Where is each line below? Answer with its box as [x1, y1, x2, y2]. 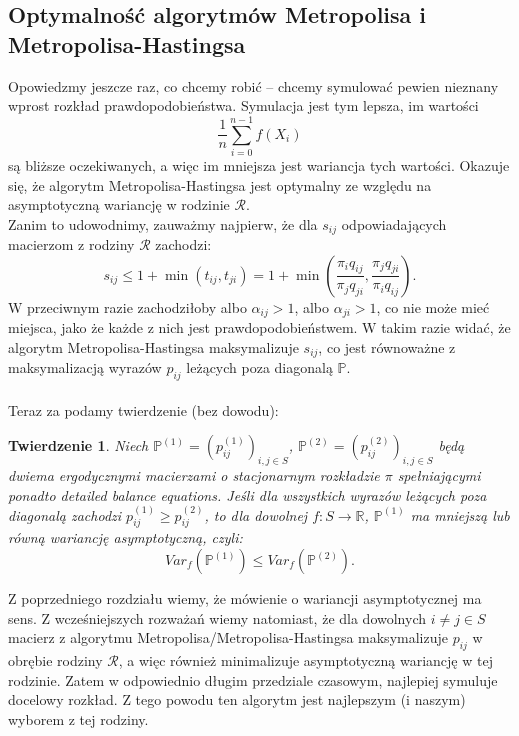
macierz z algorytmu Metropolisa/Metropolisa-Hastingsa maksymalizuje [8, 627, 448, 648]
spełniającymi [397, 465, 481, 486]
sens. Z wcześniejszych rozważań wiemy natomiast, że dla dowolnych [8, 607, 426, 628]
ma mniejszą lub [410, 504, 510, 525]
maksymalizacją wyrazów [8, 357, 162, 378]
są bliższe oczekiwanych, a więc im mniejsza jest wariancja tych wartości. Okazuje [8, 154, 510, 175]
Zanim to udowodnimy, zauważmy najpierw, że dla [8, 213, 318, 234]
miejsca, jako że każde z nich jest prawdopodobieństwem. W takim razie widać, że [8, 317, 511, 338]
